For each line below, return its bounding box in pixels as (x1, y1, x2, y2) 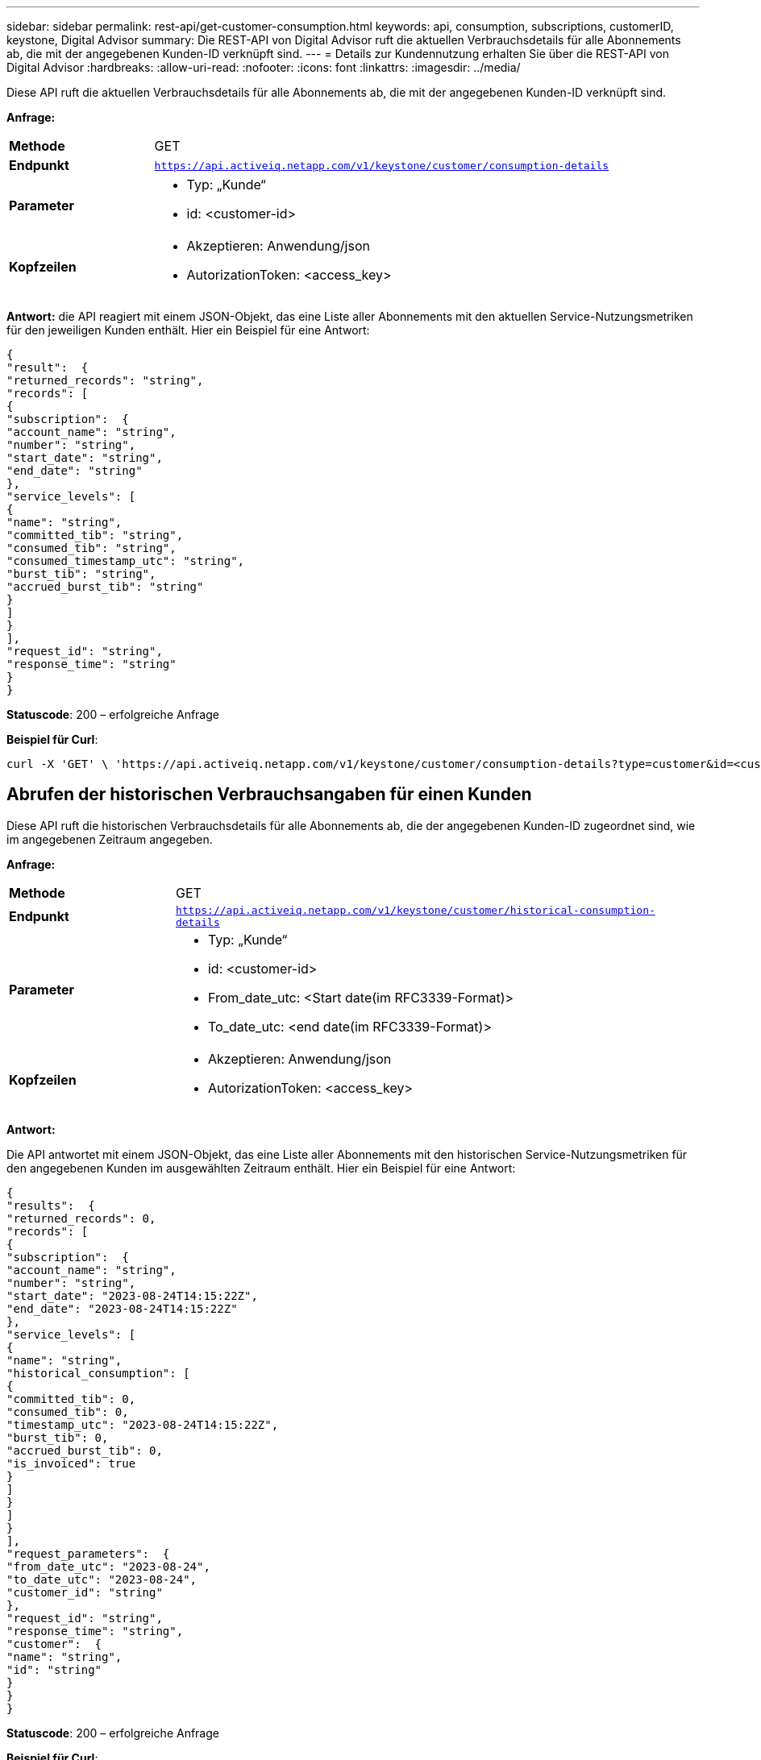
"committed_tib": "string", (6, 529, 184, 542)
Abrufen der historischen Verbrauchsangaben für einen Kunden (6, 784, 532, 805)
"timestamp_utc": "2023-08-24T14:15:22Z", (6, 1418, 279, 1431)
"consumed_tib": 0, (6, 1405, 129, 1418)
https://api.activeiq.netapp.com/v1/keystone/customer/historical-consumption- (175, 903, 655, 916)
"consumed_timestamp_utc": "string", (6, 554, 245, 567)
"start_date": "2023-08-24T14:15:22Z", (6, 1289, 258, 1302)
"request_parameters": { (6, 1546, 170, 1560)
